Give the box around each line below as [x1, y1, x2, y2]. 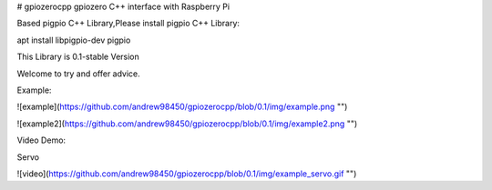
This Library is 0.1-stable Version [16, 51, 140, 63]
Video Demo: [16, 135, 67, 145]
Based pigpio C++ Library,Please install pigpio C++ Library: [16, 18, 241, 29]
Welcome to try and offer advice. [16, 68, 140, 79]
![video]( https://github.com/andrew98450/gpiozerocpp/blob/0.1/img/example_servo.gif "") [16, 168, 357, 179]
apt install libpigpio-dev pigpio [16, 35, 131, 45]
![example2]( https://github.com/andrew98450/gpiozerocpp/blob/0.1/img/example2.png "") [16, 118, 358, 129]
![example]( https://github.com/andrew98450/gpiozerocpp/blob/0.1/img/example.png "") [16, 101, 348, 113]
